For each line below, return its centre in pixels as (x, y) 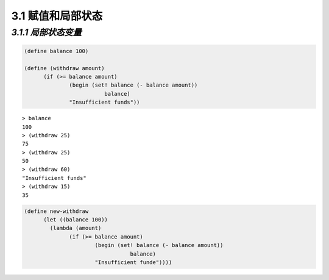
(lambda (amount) (76, 228)
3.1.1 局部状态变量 (46, 32)
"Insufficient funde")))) (133, 262)
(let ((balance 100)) (76, 220)
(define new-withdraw (56, 211)
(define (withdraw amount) (64, 68)
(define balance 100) (56, 51)
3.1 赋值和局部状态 (57, 16)
